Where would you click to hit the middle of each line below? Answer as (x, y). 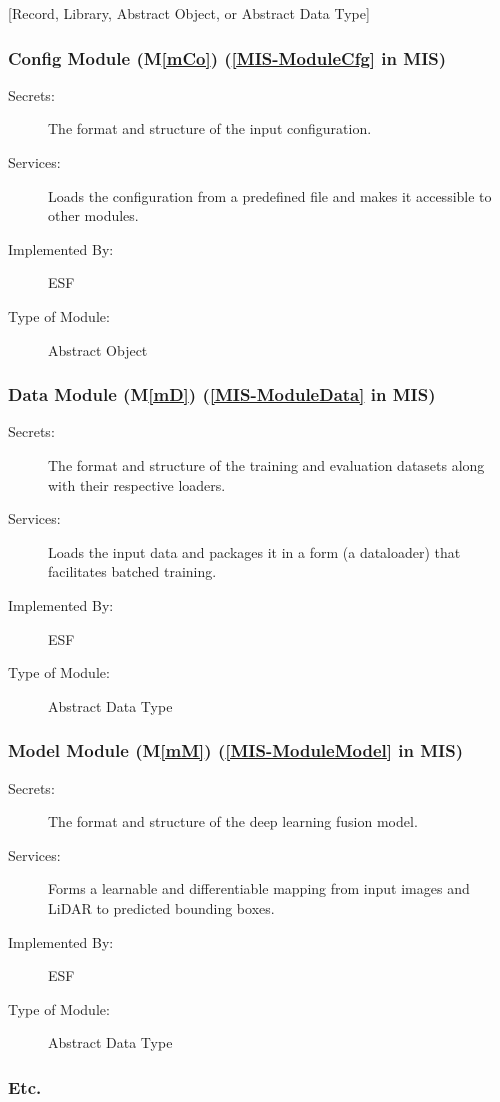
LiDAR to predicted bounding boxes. (161, 907)
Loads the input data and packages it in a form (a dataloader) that (254, 551)
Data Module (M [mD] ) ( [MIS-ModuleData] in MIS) (222, 394)
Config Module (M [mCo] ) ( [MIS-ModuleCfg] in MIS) (227, 57)
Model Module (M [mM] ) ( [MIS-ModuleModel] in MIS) (235, 750)
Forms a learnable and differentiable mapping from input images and (259, 888)
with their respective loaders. (137, 484)
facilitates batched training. (132, 571)
